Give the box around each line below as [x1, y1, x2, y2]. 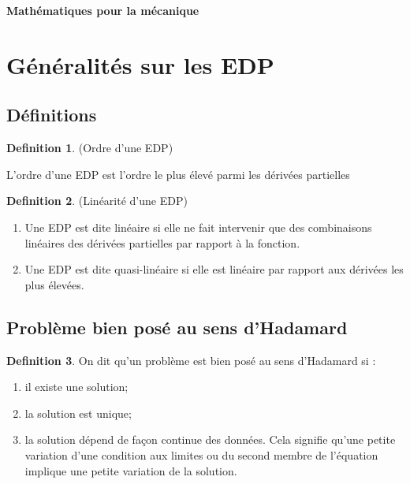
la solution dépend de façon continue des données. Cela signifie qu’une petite [24, 431, 396, 448]
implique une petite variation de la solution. [24, 462, 237, 478]
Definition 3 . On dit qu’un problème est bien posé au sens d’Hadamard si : [6, 352, 376, 368]
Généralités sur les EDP [6, 48, 274, 80]
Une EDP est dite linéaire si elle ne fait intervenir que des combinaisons [24, 218, 372, 235]
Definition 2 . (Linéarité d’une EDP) [6, 192, 188, 209]
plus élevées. [24, 276, 84, 292]
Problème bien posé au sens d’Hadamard [6, 315, 348, 339]
